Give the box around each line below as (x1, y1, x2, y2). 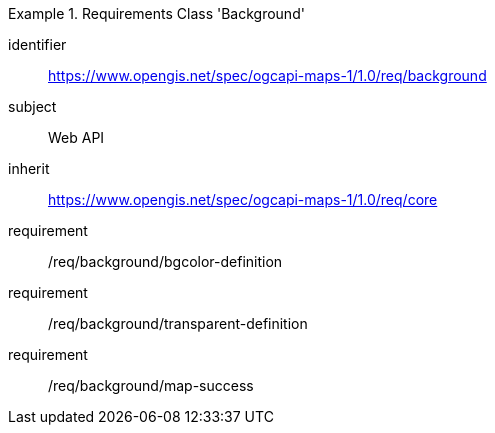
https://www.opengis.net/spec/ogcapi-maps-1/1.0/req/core (48, 191, 438, 208)
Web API (48, 129, 105, 146)
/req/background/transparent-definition (48, 315, 308, 332)
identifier (8, 36, 67, 53)
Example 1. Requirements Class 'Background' (8, 5, 305, 22)
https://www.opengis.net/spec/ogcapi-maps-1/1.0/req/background (48, 67, 487, 84)
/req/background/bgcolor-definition (48, 253, 283, 270)
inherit (8, 160, 50, 177)
